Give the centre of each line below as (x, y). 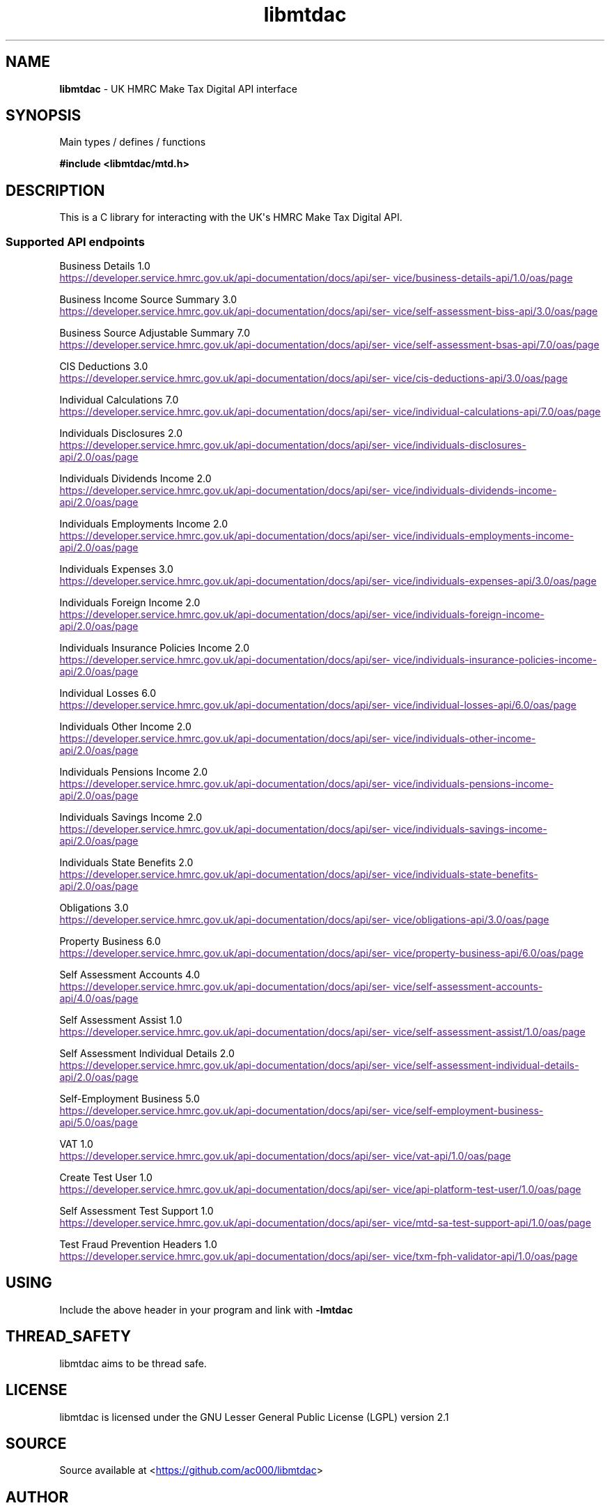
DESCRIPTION (55, 190)
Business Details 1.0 (105, 266)
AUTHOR (37, 1497)
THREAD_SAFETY (69, 1337)
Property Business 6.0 (110, 941)
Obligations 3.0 (94, 908)
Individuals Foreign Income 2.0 (130, 603)
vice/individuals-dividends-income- (475, 491)
